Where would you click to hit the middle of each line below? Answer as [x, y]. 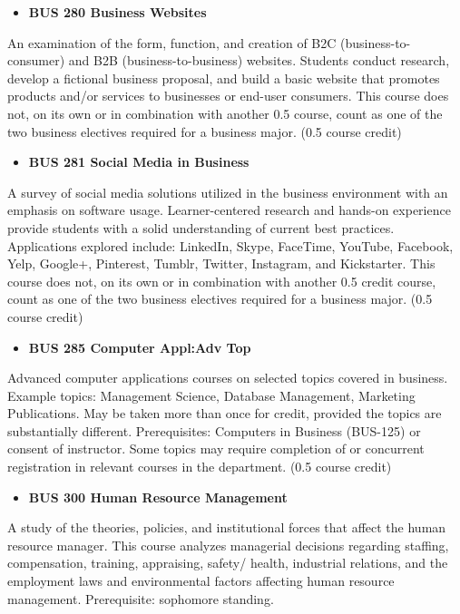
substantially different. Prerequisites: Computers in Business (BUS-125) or [214, 430]
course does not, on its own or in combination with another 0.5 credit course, [222, 281]
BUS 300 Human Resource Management [158, 497]
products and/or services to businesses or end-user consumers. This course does [228, 96]
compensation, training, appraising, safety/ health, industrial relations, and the [228, 563]
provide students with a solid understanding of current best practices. [201, 227]
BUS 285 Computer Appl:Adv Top [140, 347]
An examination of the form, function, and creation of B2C [172, 42]
